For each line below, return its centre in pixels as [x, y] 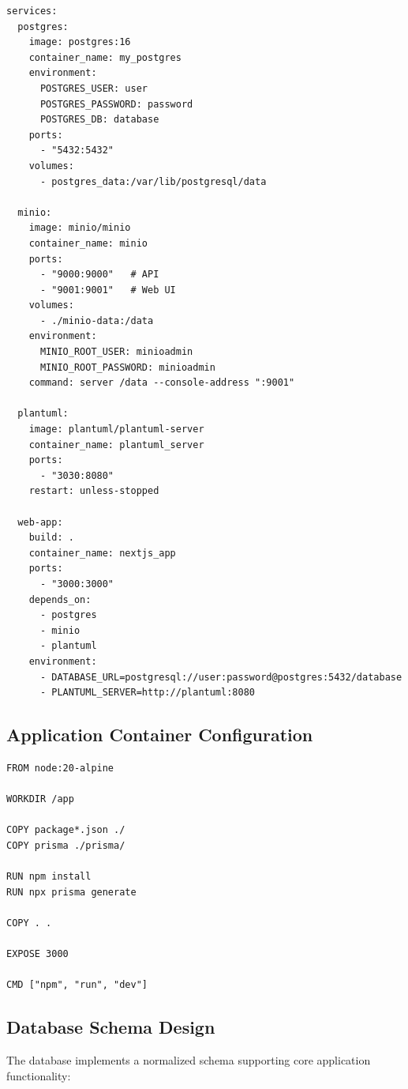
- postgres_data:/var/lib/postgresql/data [153, 181]
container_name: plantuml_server [116, 445]
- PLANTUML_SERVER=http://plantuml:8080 [147, 693]
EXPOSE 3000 [37, 954]
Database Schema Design [111, 1027]
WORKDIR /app [40, 799]
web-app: [40, 522]
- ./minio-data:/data [97, 320]
